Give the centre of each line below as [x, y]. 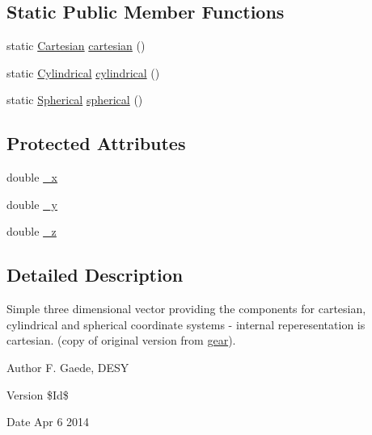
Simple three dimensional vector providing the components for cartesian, [186, 309]
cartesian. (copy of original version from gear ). [121, 340]
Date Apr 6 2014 [48, 422]
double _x [32, 177]
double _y [32, 204]
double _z [32, 231]
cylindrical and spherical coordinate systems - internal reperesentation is [186, 324]
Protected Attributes [96, 143]
